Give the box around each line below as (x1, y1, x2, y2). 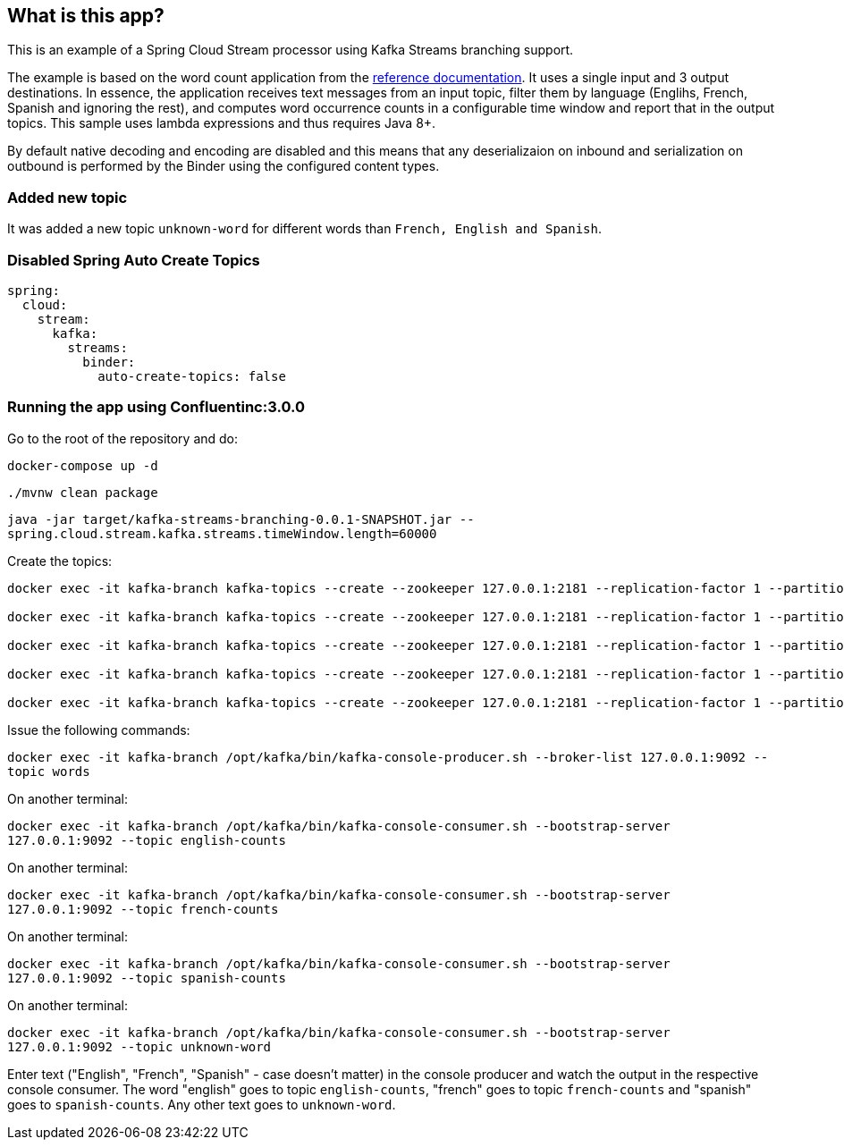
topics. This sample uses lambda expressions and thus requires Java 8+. (7, 115, 436, 131)
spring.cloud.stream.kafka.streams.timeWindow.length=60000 (7, 526, 437, 541)
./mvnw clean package (7, 485, 158, 500)
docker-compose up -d (7, 458, 158, 473)
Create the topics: (7, 552, 113, 569)
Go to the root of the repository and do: (7, 430, 239, 446)
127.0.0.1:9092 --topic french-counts (7, 901, 279, 916)
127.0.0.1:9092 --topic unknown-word (7, 1039, 272, 1054)
